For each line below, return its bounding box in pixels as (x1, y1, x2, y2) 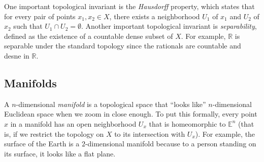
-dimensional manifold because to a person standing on (85, 138, 256, 149)
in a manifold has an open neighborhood (10, 118, 137, 129)
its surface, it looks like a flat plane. (4, 148, 116, 158)
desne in (4, 50, 29, 61)
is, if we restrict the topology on (4, 128, 104, 139)
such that (13, 21, 43, 31)
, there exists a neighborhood (109, 11, 200, 21)
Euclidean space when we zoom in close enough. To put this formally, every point (4, 109, 257, 119)
